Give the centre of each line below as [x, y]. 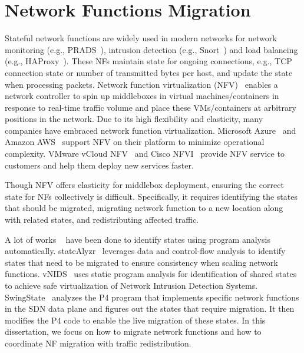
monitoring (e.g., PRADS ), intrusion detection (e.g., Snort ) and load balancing [151, 49]
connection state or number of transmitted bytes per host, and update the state [149, 72]
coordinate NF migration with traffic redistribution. [98, 343]
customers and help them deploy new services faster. [99, 165]
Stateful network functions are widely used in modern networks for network [141, 38]
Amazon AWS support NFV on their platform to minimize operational [135, 142]
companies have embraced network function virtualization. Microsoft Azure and [151, 130]
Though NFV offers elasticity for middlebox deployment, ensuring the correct [144, 185]
